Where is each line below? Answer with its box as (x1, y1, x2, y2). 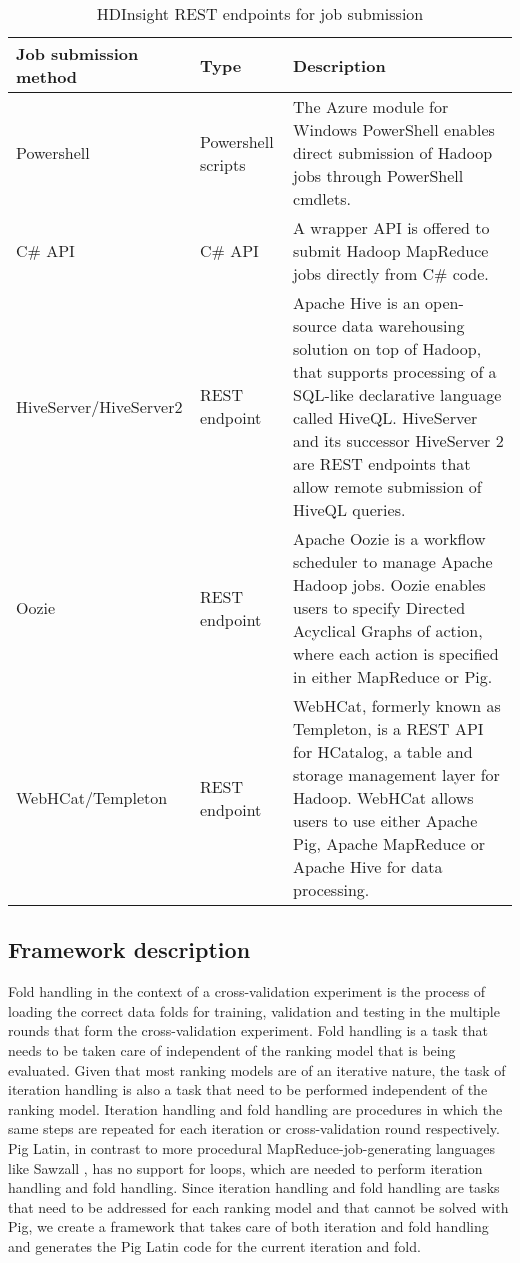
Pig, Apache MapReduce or (293, 832, 486, 855)
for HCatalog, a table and (293, 740, 473, 763)
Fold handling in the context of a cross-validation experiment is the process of (8, 981, 486, 1002)
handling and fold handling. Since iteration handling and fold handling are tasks (8, 1177, 500, 1198)
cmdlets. (293, 187, 351, 210)
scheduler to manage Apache (293, 550, 493, 573)
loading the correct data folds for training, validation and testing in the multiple (8, 1000, 500, 1021)
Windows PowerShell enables (293, 118, 495, 141)
